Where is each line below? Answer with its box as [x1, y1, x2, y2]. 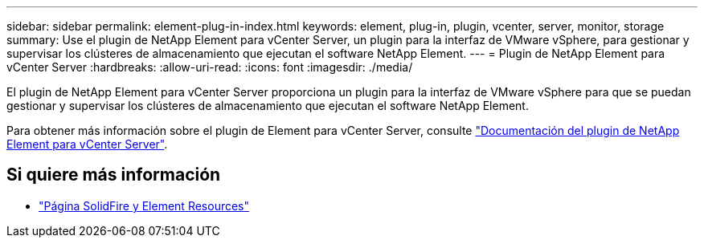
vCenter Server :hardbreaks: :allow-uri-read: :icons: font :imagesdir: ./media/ [6, 60, 413, 74]
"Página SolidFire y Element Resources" [39, 198, 250, 213]
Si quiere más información [6, 165, 221, 185]
